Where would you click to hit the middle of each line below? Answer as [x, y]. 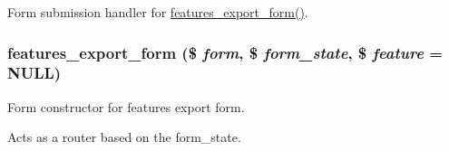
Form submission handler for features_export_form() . [158, 12]
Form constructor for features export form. [126, 106]
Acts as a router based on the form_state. [124, 137]
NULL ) [34, 73]
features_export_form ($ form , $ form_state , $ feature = [225, 52]
